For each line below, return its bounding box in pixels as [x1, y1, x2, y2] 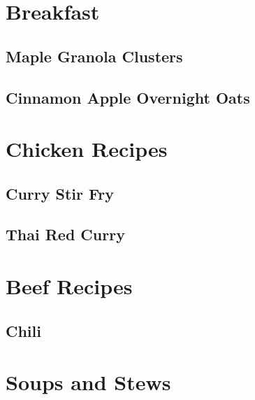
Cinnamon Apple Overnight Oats [6, 86, 250, 108]
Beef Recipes [6, 272, 133, 301]
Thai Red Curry [6, 223, 125, 245]
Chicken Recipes [6, 135, 168, 163]
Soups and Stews [6, 368, 171, 396]
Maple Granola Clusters [6, 45, 183, 67]
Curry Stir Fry [6, 182, 114, 204]
